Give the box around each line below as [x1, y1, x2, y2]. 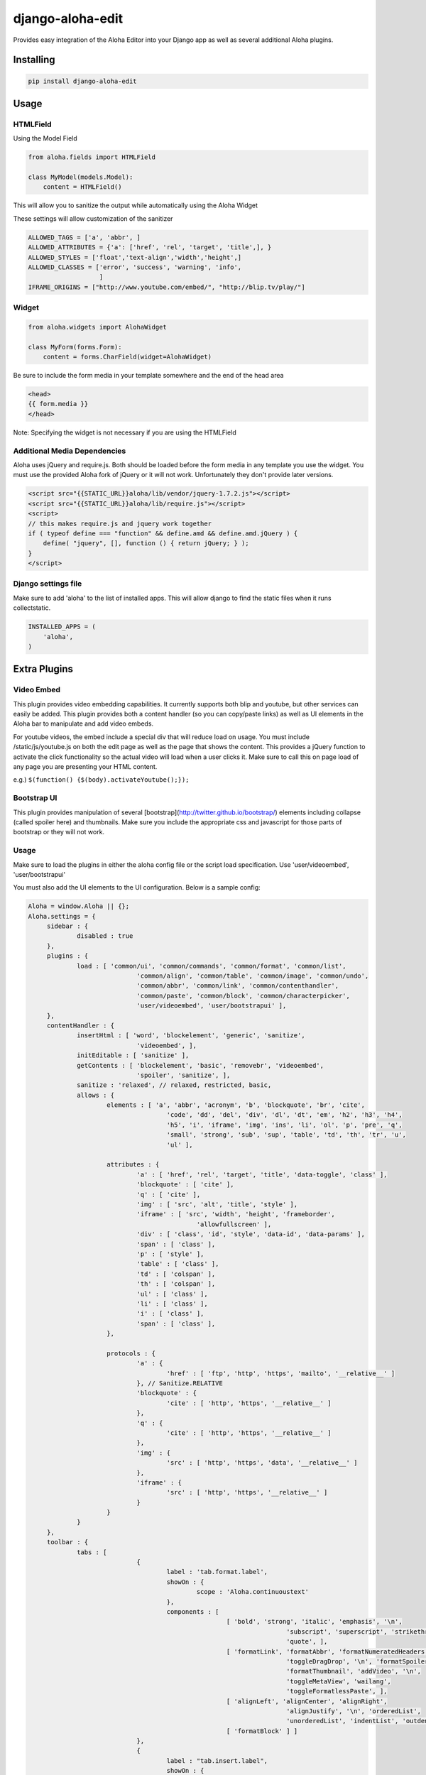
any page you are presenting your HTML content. [13, 763, 158, 771]
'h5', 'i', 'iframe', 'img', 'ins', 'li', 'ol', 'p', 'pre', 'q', [166, 1120, 403, 1129]
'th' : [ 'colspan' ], [136, 1280, 216, 1288]
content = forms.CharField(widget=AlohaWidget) [43, 353, 212, 361]
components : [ [166, 1608, 219, 1615]
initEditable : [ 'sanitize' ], [77, 1052, 190, 1059]
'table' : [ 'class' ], [136, 1260, 219, 1268]
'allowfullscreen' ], [196, 1220, 272, 1228]
